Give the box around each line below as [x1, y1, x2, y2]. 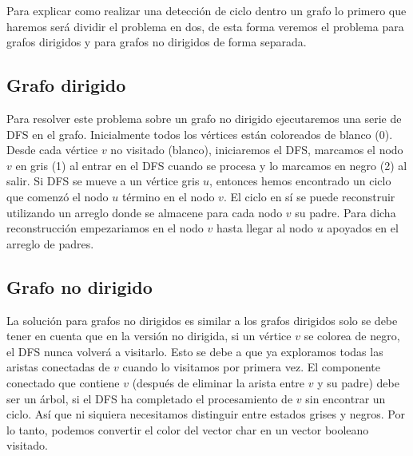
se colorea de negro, [304, 327, 400, 344]
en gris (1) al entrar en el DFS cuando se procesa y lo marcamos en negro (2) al [15, 157, 407, 173]
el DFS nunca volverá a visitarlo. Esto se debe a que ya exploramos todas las [6, 343, 383, 359]
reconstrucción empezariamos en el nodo [6, 220, 204, 236]
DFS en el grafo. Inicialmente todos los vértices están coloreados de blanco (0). [6, 125, 393, 142]
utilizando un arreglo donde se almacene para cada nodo [6, 204, 283, 220]
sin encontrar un [305, 390, 386, 406]
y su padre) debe [317, 374, 399, 391]
